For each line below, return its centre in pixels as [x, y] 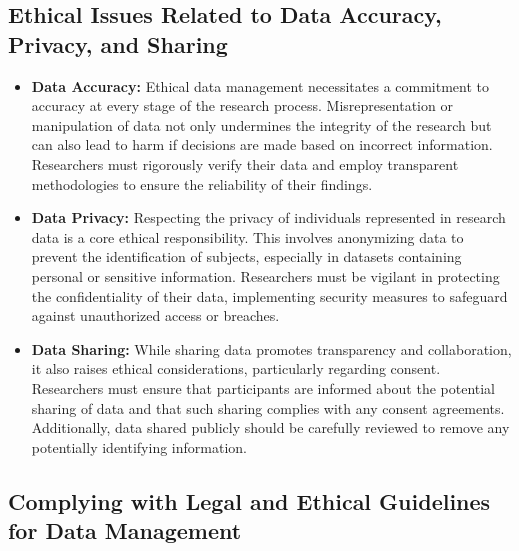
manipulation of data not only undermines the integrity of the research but [261, 124]
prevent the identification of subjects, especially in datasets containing [246, 256]
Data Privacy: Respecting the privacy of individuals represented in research [268, 217]
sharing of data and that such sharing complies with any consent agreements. [268, 407]
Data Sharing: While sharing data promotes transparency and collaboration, [271, 348]
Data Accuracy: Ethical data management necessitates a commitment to [260, 85]
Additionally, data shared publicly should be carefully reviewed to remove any [270, 427]
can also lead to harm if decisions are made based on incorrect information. [262, 144]
